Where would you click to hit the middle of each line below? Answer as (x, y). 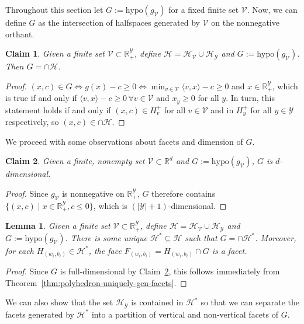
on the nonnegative (245, 22)
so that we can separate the (250, 302)
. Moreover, (276, 237)
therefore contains (184, 193)
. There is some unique (106, 237)
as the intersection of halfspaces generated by (119, 22)
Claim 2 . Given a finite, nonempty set (75, 161)
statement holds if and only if (58, 109)
